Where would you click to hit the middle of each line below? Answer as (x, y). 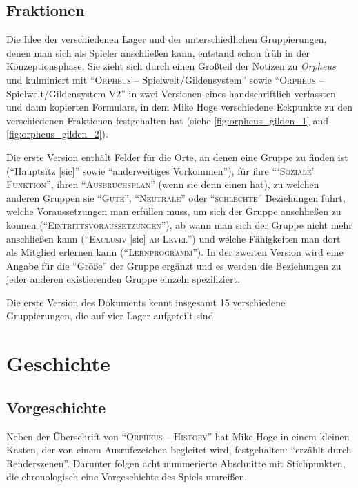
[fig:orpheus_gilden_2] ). (57, 134)
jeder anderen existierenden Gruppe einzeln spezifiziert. (123, 279)
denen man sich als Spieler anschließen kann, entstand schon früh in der (158, 52)
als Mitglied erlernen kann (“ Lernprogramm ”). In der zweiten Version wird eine (175, 252)
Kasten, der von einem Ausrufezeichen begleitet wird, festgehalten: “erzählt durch (179, 450)
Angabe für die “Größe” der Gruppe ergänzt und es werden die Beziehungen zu (174, 265)
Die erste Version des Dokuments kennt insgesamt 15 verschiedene (146, 302)
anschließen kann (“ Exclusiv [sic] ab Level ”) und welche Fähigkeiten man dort (173, 238)
